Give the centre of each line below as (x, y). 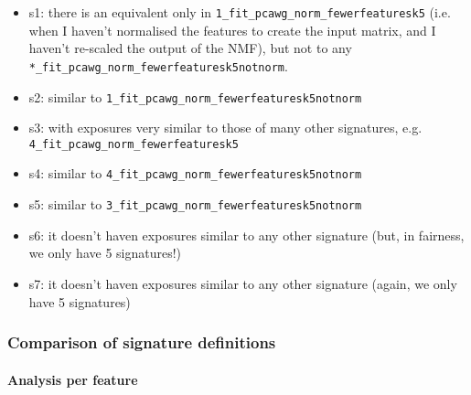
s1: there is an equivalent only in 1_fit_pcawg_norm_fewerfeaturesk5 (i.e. (240, 12)
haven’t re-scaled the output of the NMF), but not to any (190, 48)
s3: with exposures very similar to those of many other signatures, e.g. (225, 128)
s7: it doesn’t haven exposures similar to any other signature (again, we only (243, 283)
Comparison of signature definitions (142, 342)
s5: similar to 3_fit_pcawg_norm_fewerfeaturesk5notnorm (195, 204)
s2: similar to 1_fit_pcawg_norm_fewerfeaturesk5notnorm (195, 96)
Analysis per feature (73, 379)
